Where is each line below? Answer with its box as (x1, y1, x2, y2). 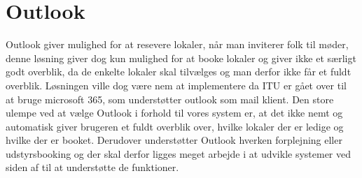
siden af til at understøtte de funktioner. (6, 160, 179, 175)
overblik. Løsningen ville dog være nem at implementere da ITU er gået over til (6, 77, 347, 92)
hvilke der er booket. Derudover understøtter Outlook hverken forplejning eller (6, 133, 342, 147)
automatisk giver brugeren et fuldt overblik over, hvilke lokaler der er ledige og (6, 119, 344, 133)
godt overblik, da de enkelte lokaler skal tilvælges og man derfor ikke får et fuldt (6, 64, 351, 79)
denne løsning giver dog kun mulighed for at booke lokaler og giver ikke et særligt (6, 50, 356, 65)
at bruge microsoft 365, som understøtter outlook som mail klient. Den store (6, 91, 334, 106)
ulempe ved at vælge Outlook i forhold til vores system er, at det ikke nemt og (6, 105, 343, 120)
